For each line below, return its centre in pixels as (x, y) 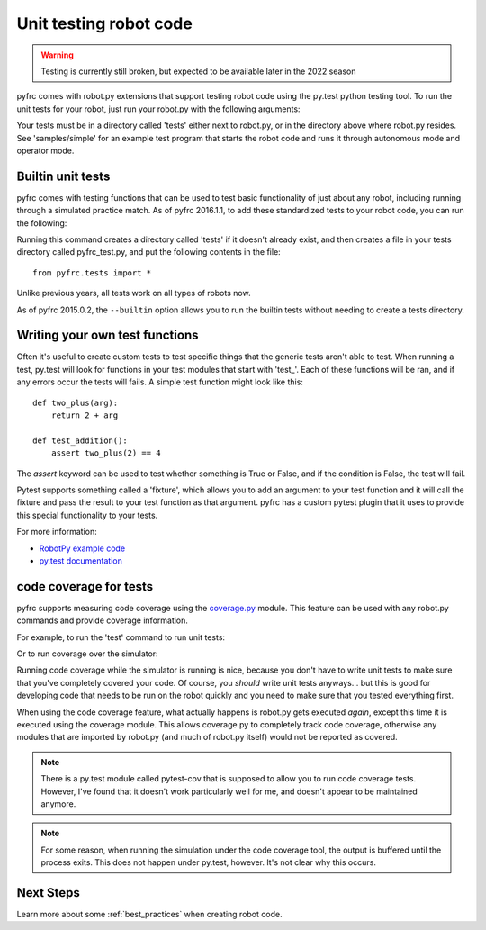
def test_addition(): (80, 440)
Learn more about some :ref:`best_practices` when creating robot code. (149, 914)
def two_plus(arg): (76, 402)
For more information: (57, 532)
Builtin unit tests (63, 176)
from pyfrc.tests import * (92, 273)
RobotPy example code (82, 548)
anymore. (58, 804)
